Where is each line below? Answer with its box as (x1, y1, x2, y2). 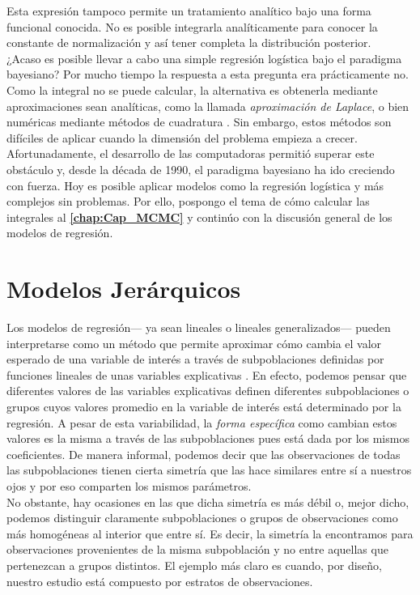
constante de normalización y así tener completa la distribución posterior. (6, 34, 371, 51)
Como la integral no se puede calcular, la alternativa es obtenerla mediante (6, 81, 378, 98)
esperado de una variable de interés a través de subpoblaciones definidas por (6, 351, 384, 368)
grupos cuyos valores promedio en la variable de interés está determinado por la (6, 398, 401, 414)
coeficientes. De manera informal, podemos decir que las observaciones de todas (6, 445, 401, 462)
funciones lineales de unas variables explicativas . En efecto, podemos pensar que (6, 366, 407, 383)
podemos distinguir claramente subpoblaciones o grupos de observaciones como (6, 509, 398, 526)
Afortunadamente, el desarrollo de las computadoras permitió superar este (6, 145, 375, 162)
